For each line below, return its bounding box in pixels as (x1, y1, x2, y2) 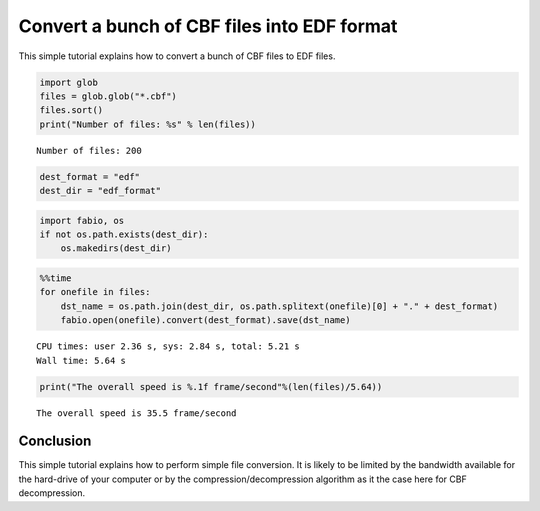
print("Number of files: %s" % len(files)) (39, 118, 257, 130)
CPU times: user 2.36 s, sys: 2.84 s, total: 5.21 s (36, 341, 300, 352)
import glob (39, 76, 99, 88)
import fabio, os (39, 215, 125, 226)
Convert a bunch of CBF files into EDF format (18, 15, 398, 37)
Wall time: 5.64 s (36, 355, 127, 366)
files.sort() (39, 105, 104, 116)
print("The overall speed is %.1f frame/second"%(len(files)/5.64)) (39, 381, 383, 392)
